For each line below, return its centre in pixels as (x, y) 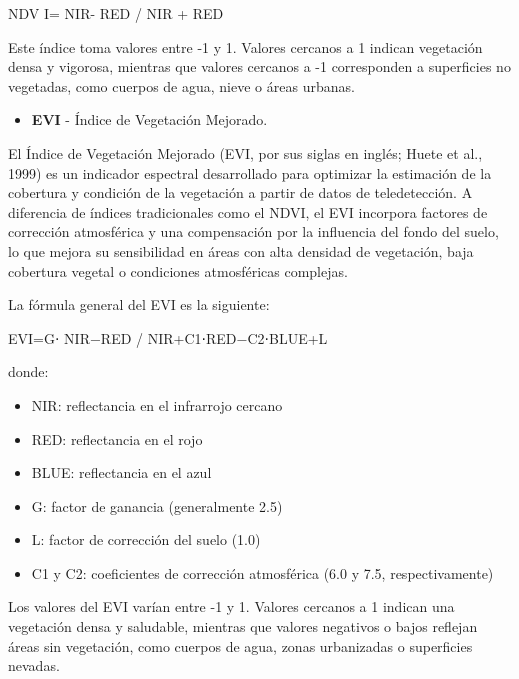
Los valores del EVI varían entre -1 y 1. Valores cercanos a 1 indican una (231, 606)
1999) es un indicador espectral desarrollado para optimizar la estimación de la (250, 172)
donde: (28, 371)
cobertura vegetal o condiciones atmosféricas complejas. (178, 270)
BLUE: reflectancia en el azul (121, 472)
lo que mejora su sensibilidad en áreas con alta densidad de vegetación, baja (241, 250)
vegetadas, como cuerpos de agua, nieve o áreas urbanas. (181, 85)
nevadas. (34, 665)
